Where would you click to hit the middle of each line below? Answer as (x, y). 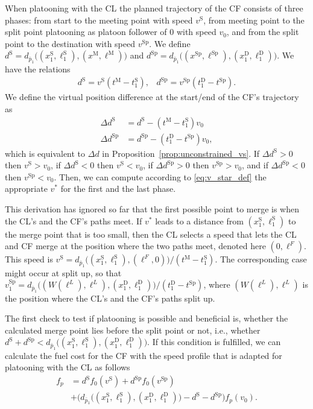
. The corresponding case (261, 259)
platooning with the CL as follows (68, 367)
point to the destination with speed (70, 43)
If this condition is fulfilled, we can (217, 342)
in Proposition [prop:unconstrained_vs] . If (181, 153)
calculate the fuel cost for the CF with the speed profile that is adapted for (144, 355)
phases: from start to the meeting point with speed (99, 20)
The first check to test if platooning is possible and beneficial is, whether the (147, 318)
